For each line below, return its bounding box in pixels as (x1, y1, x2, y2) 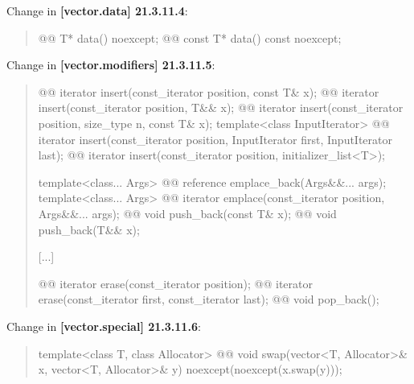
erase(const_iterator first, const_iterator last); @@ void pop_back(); (38, 291, 379, 308)
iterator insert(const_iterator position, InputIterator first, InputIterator (38, 130, 393, 147)
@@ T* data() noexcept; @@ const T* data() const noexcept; (38, 29, 342, 46)
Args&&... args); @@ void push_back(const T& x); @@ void (38, 204, 337, 221)
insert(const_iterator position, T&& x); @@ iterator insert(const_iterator (38, 99, 404, 116)
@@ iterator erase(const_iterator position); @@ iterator (38, 275, 313, 291)
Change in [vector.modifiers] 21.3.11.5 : (6, 56, 215, 73)
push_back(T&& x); (38, 221, 140, 237)
